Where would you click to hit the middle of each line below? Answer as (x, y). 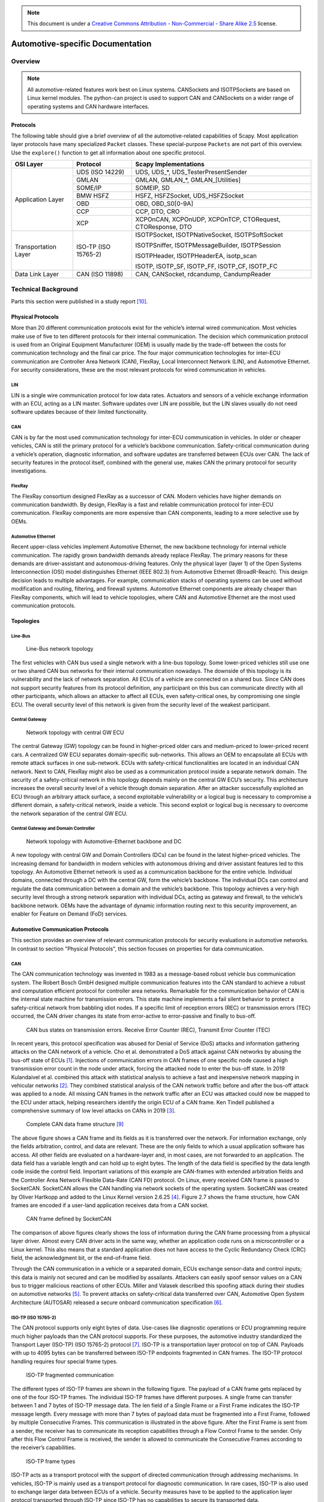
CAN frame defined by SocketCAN (69, 1219)
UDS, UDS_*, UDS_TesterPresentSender (191, 172)
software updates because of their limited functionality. (79, 412)
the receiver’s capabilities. (43, 1447)
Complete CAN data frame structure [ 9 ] (75, 1124)
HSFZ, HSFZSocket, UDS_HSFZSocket (190, 196)
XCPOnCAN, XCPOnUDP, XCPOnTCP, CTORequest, (208, 219)
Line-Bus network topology (60, 649)
